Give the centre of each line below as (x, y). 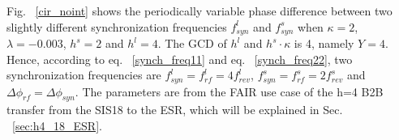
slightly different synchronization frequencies (117, 26)
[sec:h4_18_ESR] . (57, 126)
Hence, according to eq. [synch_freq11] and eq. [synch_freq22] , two (180, 59)
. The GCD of (192, 43)
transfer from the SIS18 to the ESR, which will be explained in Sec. (175, 110)
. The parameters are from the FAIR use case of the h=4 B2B (229, 91)
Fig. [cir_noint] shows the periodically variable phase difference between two (199, 11)
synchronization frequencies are (84, 75)
